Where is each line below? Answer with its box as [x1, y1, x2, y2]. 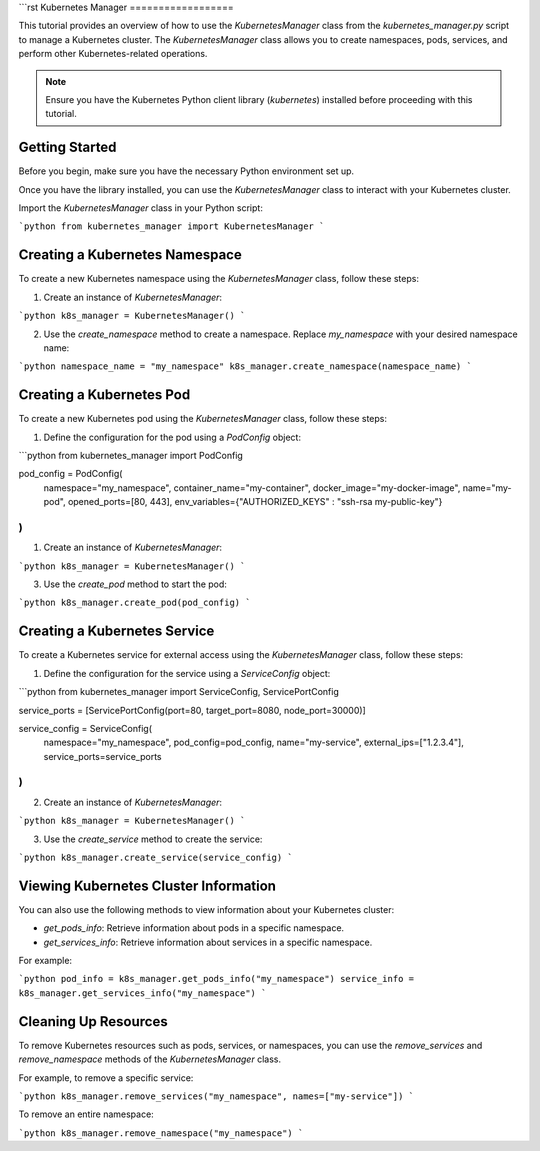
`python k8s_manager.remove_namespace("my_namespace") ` [18, 1127, 304, 1139]
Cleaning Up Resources [18, 1013, 169, 1030]
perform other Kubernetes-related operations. [18, 48, 208, 60]
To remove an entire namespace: [18, 1108, 154, 1120]
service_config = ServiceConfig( [18, 722, 153, 734]
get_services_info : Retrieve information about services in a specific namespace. [43, 936, 373, 948]
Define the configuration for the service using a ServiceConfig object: [43, 667, 331, 679]
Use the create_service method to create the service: [43, 833, 263, 845]
